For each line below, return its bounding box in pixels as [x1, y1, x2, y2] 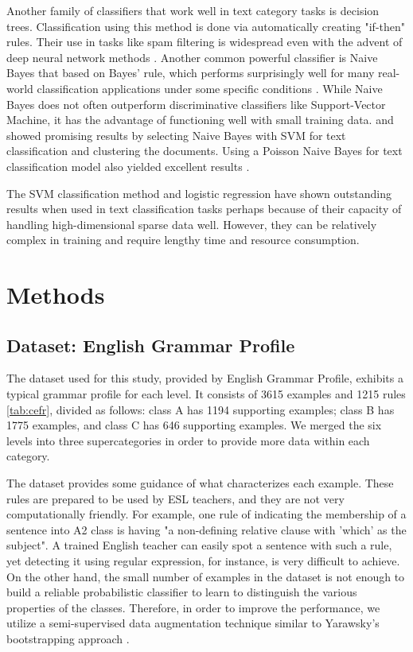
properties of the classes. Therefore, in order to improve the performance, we [6, 599, 380, 615]
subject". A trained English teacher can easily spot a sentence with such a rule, [6, 537, 392, 553]
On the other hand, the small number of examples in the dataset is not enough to [6, 568, 405, 584]
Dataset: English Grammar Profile [6, 332, 295, 357]
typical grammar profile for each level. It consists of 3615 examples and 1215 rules [6, 386, 406, 402]
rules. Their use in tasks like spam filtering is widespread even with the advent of [6, 33, 403, 50]
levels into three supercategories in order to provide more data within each [6, 432, 370, 448]
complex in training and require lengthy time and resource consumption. [6, 231, 360, 248]
